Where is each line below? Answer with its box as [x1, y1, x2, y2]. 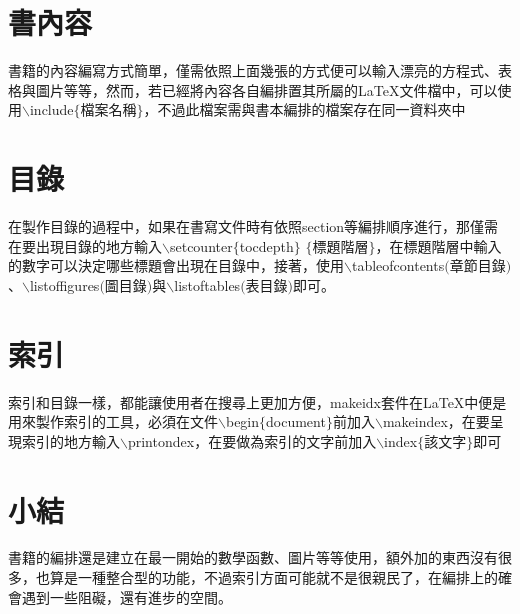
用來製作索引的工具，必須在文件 [8, 411, 218, 432]
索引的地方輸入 [21, 430, 120, 451]
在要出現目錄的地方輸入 [8, 235, 162, 256]
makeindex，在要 [382, 411, 490, 432]
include [29, 99, 74, 120]
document [266, 411, 326, 432]
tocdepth [239, 235, 294, 256]
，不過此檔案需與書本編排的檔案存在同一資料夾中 [143, 99, 466, 120]
